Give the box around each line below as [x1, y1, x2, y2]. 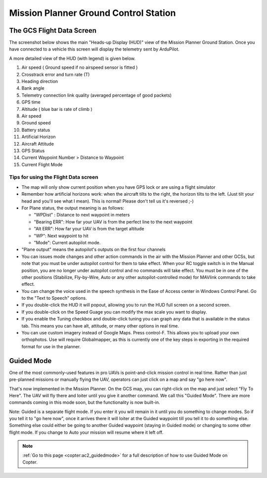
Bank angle [21, 85, 44, 91]
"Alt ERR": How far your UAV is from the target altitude [34, 226, 144, 232]
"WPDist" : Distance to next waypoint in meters [34, 212, 130, 218]
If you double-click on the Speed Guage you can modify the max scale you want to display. [21, 309, 207, 315]
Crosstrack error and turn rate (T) [21, 71, 90, 77]
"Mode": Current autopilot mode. [34, 239, 101, 245]
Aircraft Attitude [21, 141, 54, 147]
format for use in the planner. [21, 343, 81, 349]
